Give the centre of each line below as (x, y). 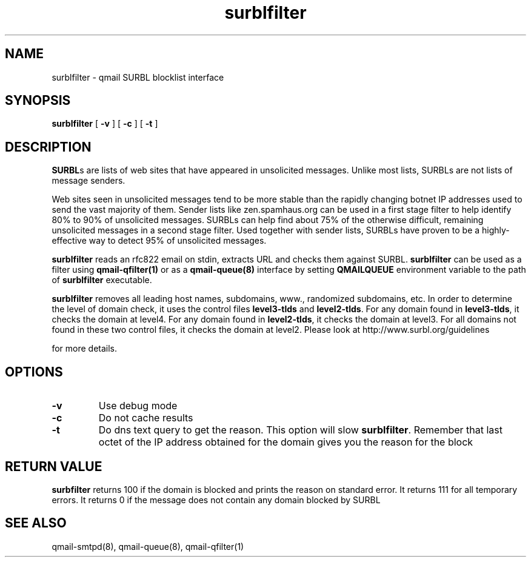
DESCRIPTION (48, 147)
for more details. (85, 349)
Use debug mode (138, 406)
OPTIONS (34, 372)
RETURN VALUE (54, 466)
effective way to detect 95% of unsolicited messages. (159, 241)
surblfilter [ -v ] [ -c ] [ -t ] (105, 124)
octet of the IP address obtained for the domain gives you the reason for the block (286, 442)
